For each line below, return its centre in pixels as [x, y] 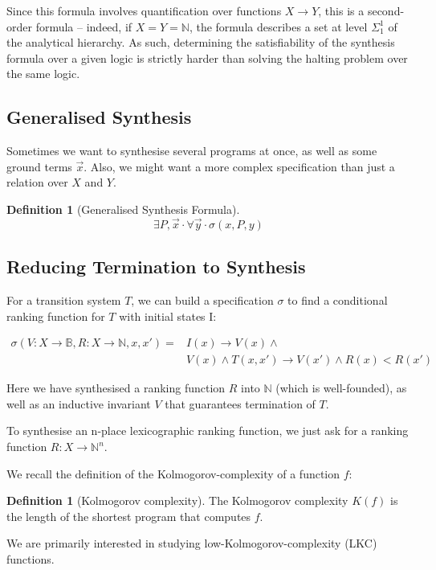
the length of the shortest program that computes [129, 516]
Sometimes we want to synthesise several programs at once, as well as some [192, 151]
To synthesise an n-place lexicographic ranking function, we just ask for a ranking [208, 431]
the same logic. [43, 74]
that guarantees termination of [240, 403]
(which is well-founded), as [341, 388]
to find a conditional [338, 299]
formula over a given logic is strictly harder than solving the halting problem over [207, 57]
